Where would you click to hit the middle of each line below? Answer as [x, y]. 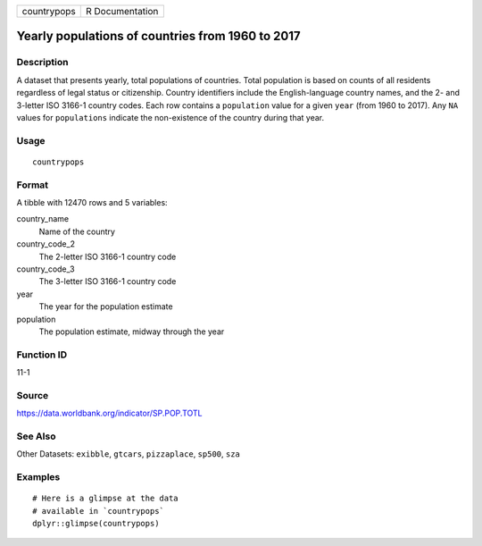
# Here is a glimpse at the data [105, 499]
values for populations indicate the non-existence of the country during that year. [170, 117]
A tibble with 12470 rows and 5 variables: [92, 203]
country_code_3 [46, 269]
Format [33, 185]
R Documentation [122, 11]
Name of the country [77, 231]
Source [33, 395]
